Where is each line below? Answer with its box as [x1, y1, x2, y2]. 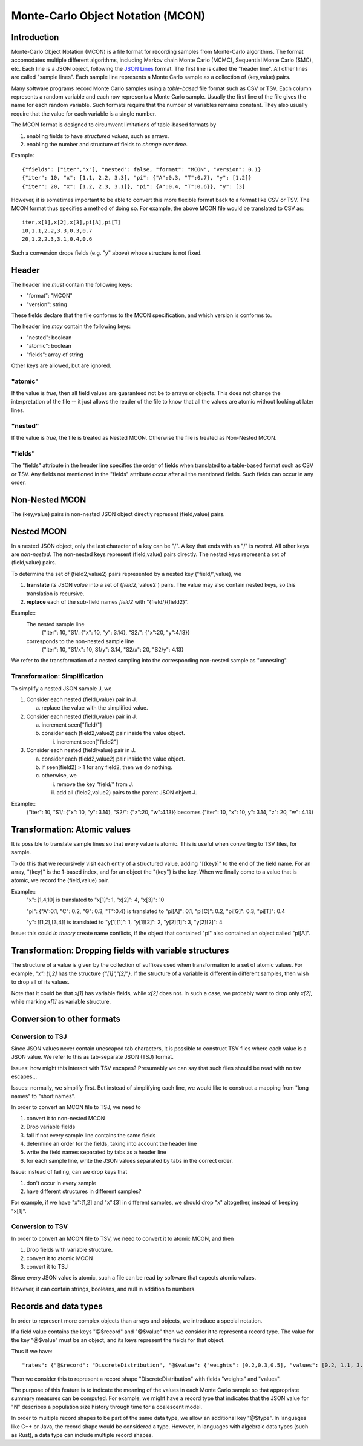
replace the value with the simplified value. [41, 704, 148, 712]
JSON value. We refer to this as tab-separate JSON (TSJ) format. [11, 1053, 174, 1061]
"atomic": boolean [26, 342, 72, 350]
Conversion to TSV [11, 1222, 68, 1231]
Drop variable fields [26, 1123, 76, 1131]
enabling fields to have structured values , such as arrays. [26, 132, 169, 139]
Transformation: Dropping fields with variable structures [11, 946, 229, 956]
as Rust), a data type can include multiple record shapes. [11, 1431, 154, 1438]
